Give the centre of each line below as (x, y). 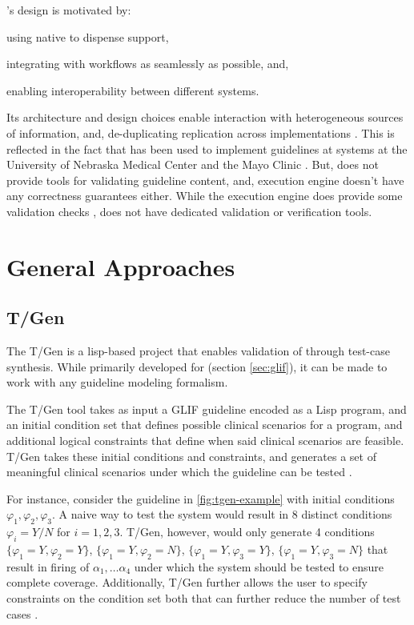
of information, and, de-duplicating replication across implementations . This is (201, 132)
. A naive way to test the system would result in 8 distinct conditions (222, 514)
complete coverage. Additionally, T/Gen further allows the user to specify (187, 582)
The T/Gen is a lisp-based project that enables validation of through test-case (198, 351)
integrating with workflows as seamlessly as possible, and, (148, 64)
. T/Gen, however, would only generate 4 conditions (247, 532)
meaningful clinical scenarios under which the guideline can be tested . (179, 472)
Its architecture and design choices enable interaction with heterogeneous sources (205, 117)
